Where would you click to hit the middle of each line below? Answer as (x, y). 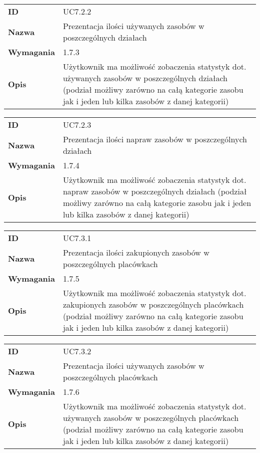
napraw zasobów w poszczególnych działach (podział (155, 191)
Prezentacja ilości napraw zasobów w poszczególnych (155, 139)
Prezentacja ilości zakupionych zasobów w (136, 252)
